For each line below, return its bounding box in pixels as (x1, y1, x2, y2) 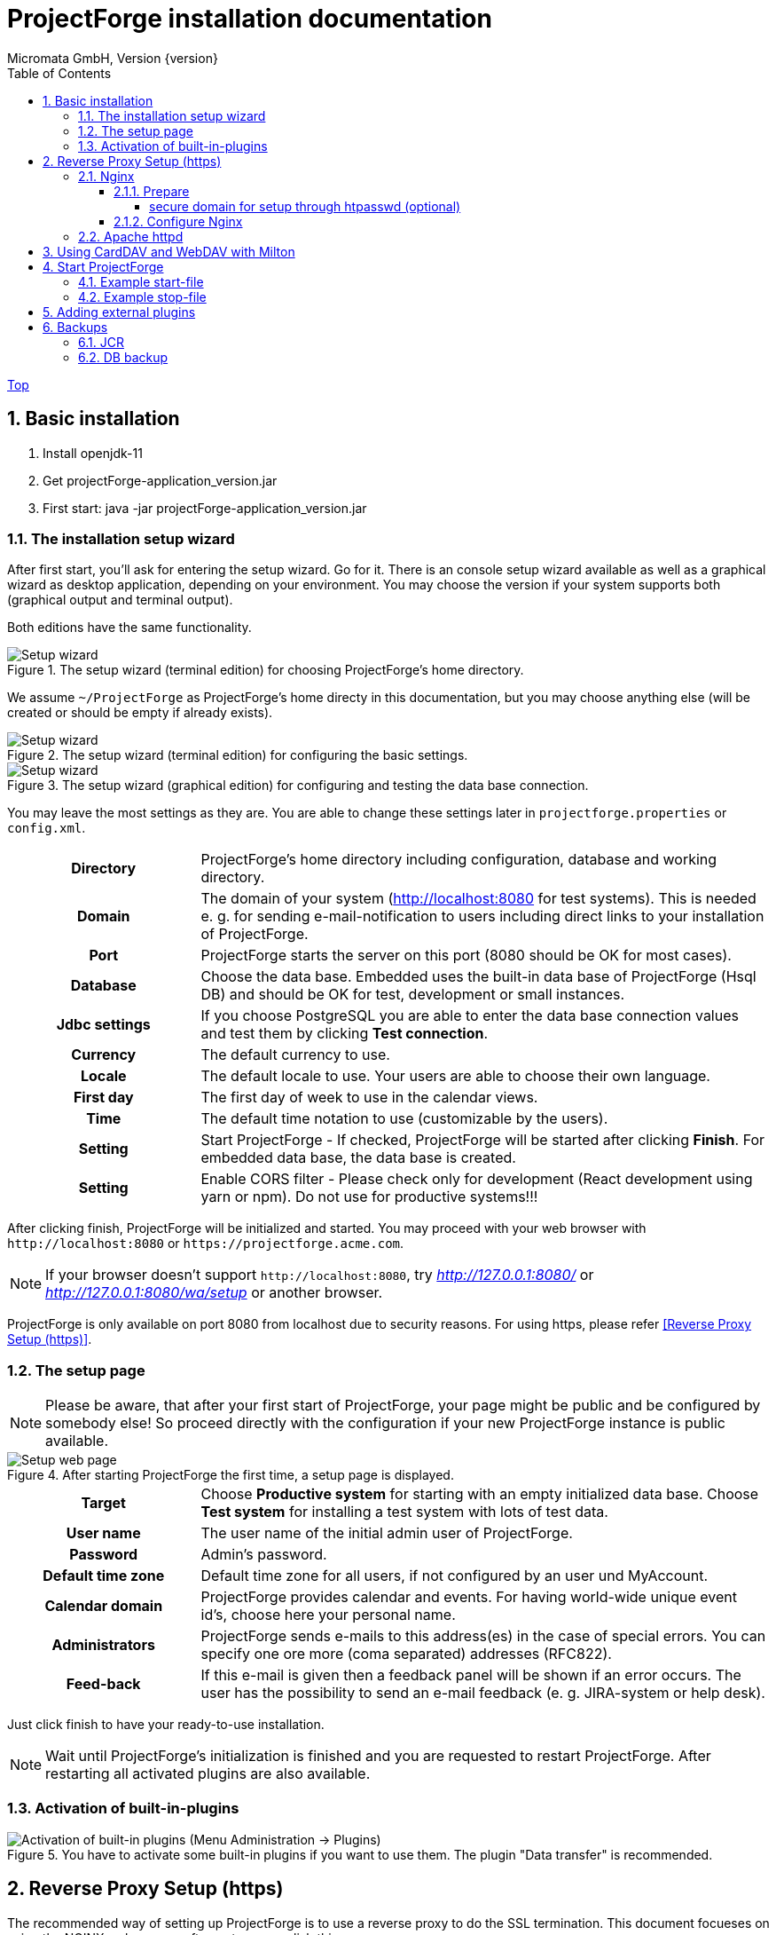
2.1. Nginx (78, 168, 135, 184)
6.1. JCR (78, 334, 124, 350)
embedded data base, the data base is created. (200, 1149, 516, 1167)
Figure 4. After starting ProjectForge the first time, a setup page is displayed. (7, 1467, 454, 1483)
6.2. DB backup (78, 349, 169, 365)
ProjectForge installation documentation (7, 4, 492, 34)
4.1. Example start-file (78, 273, 204, 289)
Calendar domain (44, 1597, 163, 1615)
